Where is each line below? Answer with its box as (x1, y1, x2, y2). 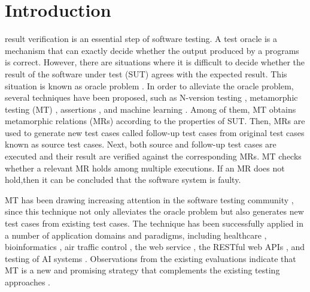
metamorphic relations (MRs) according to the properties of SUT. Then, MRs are (5, 115, 305, 127)
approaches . (5, 276, 50, 288)
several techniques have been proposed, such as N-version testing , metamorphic (5, 91, 298, 104)
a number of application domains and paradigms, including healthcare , (5, 228, 267, 241)
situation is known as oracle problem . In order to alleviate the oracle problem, (5, 79, 294, 92)
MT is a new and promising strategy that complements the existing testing (5, 264, 280, 276)
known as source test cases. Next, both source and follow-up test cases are (5, 138, 276, 150)
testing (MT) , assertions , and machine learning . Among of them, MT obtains (5, 103, 296, 115)
